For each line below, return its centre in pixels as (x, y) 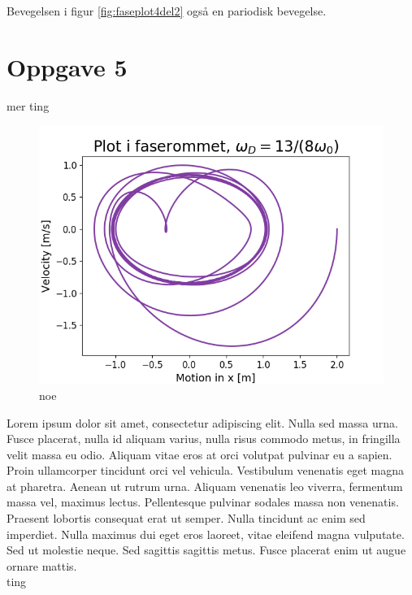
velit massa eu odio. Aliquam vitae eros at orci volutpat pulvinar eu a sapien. (199, 454)
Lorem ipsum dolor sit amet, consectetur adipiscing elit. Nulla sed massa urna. (202, 422)
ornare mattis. (42, 565)
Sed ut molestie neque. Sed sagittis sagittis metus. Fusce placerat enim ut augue (206, 550)
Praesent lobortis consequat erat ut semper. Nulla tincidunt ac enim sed (186, 518)
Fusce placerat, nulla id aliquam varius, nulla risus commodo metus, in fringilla (204, 439)
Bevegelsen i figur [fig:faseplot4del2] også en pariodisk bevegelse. (167, 11)
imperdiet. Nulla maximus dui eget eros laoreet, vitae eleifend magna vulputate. (206, 534)
